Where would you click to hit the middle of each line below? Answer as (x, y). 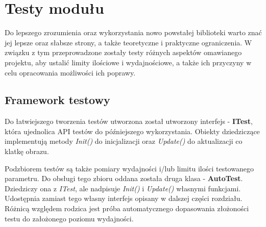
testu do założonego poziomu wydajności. (69, 218)
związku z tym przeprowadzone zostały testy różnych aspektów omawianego (123, 52)
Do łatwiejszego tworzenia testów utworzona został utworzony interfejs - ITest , (129, 121)
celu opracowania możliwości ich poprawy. (70, 72)
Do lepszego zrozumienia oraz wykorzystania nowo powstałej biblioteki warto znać (133, 32)
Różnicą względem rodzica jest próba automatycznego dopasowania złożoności (127, 208)
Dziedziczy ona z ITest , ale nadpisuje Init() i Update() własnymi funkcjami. (123, 188)
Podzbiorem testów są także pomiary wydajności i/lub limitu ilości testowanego (129, 168)
